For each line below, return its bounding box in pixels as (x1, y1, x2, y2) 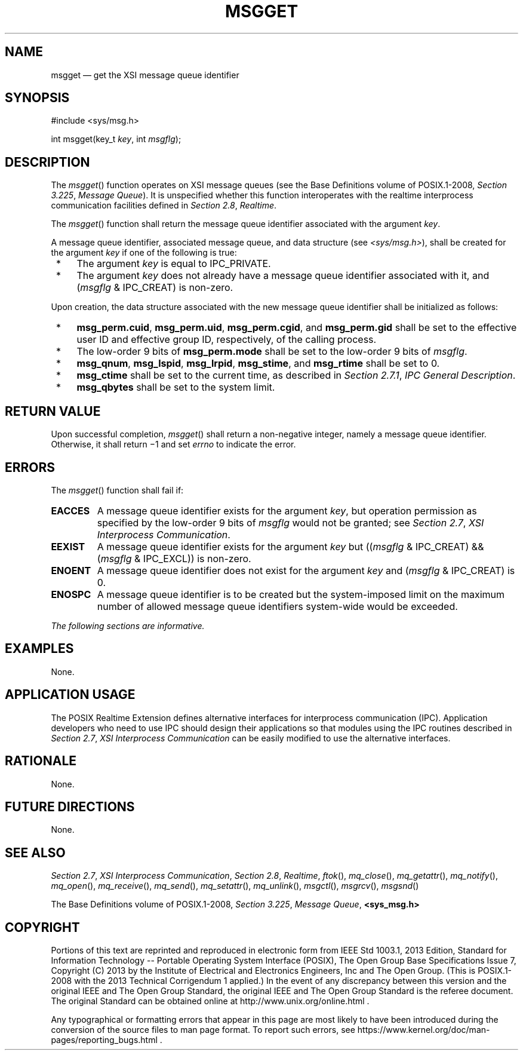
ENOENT (51, 564, 91, 576)
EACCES (51, 504, 90, 517)
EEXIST (51, 540, 85, 553)
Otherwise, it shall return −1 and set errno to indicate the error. (51, 439, 296, 450)
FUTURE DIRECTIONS (5, 799, 135, 814)
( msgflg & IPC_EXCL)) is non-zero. (97, 552, 251, 565)
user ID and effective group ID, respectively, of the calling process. (76, 333, 377, 346)
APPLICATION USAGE (5, 687, 136, 703)
